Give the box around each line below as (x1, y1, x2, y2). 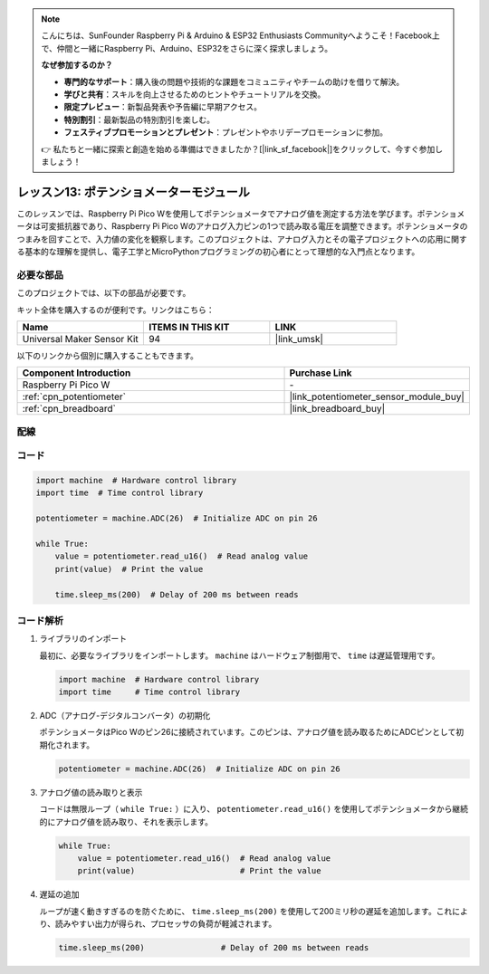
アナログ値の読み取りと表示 (39, 787, 143, 797)
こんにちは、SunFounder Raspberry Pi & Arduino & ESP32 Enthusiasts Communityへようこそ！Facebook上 (41, 30, 441, 41)
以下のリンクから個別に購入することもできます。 (16, 349, 199, 361)
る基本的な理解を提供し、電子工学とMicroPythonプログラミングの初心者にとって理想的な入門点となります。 (16, 245, 420, 257)
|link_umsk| (274, 332, 323, 345)
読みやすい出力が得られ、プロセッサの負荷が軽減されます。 (54, 919, 277, 930)
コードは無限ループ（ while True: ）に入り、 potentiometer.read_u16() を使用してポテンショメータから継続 (39, 804, 468, 815)
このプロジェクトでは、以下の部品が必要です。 (16, 288, 191, 299)
